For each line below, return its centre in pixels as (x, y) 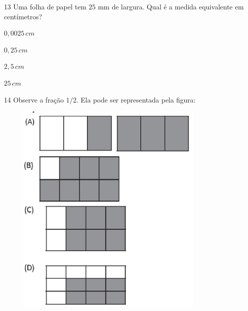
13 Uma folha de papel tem (45, 6)
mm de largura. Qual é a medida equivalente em (171, 6)
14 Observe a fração (34, 99)
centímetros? (23, 16)
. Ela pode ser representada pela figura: (136, 99)
